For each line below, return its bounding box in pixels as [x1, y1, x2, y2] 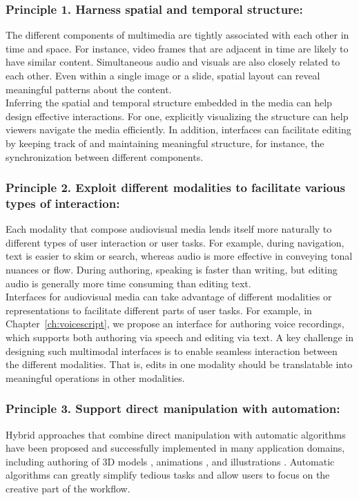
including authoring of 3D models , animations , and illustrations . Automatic [6, 454, 335, 468]
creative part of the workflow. [6, 481, 130, 496]
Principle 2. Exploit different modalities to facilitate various [6, 179, 345, 196]
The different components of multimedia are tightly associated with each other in [6, 28, 349, 42]
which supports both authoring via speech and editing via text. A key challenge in [6, 330, 353, 345]
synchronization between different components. [6, 149, 204, 164]
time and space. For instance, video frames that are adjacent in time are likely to [6, 41, 349, 55]
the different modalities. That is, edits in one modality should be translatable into [6, 357, 353, 372]
